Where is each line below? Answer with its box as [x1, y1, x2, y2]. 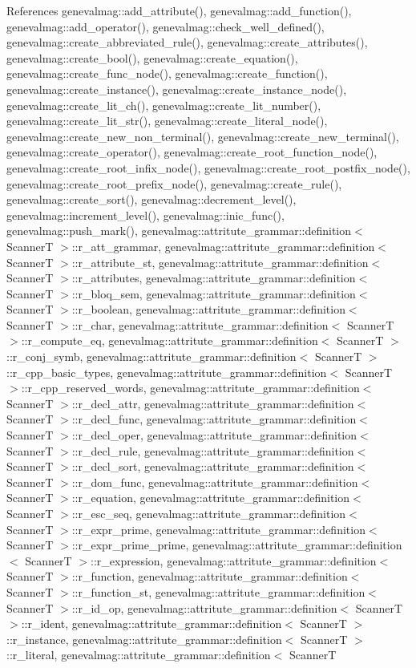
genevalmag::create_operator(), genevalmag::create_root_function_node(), [6, 144, 378, 160]
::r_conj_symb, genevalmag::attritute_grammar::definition [6, 348, 297, 365]
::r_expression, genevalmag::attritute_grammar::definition [91, 552, 377, 569]
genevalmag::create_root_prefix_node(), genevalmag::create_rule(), [6, 175, 342, 192]
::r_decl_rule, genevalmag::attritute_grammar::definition [71, 442, 354, 459]
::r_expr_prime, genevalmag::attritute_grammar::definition [71, 520, 366, 537]
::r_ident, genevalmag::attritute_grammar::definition [21, 615, 282, 632]
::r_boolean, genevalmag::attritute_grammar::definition [71, 301, 345, 318]
